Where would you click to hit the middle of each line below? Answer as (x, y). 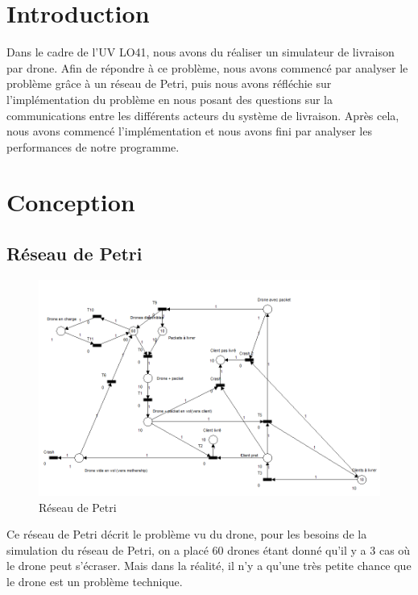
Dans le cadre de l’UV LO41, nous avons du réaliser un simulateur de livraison (201, 52)
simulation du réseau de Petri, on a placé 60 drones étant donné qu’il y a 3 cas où (209, 549)
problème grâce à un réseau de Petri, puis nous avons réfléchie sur (169, 83)
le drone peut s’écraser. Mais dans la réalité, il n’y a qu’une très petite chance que (209, 566)
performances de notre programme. (93, 146)
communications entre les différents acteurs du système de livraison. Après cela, (203, 115)
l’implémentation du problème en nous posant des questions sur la (170, 99)
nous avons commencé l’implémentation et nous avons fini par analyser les (189, 131)
